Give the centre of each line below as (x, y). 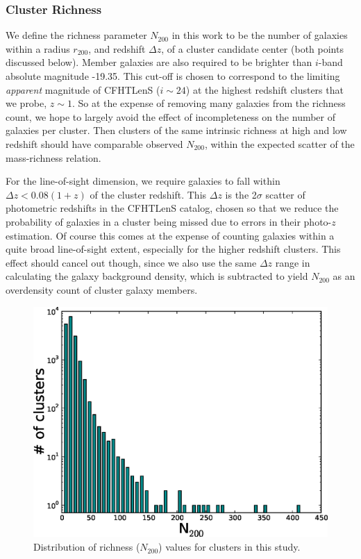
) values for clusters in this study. (229, 547)
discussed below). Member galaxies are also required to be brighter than (159, 62)
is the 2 (241, 194)
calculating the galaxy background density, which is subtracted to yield (157, 276)
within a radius (38, 48)
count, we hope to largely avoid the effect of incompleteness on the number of (171, 116)
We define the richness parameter (76, 35)
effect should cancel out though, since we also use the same (131, 262)
